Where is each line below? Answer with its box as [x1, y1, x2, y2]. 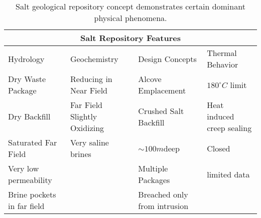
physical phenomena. [94, 12, 167, 23]
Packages [138, 174, 170, 185]
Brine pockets [8, 188, 56, 200]
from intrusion [138, 200, 189, 211]
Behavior [207, 58, 238, 70]
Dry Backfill [8, 110, 51, 122]
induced [207, 110, 234, 122]
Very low [8, 162, 39, 174]
